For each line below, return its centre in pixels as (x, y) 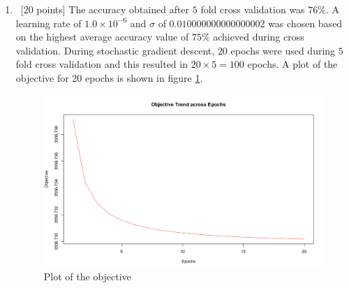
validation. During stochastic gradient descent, (115, 50)
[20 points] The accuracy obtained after (105, 9)
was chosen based (305, 23)
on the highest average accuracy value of (102, 37)
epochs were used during (283, 50)
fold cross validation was (253, 9)
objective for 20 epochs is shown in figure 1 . (109, 77)
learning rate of (49, 23)
